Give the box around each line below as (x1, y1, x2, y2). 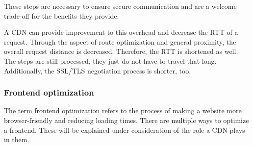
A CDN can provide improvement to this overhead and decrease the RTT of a (4, 27, 238, 37)
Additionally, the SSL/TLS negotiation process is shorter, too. (4, 65, 191, 75)
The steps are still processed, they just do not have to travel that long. (4, 55, 217, 66)
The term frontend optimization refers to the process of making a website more (4, 105, 242, 116)
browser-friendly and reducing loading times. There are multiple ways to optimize (4, 115, 249, 125)
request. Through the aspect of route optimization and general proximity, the (4, 36, 236, 47)
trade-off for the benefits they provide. (4, 10, 119, 21)
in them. (4, 134, 29, 145)
